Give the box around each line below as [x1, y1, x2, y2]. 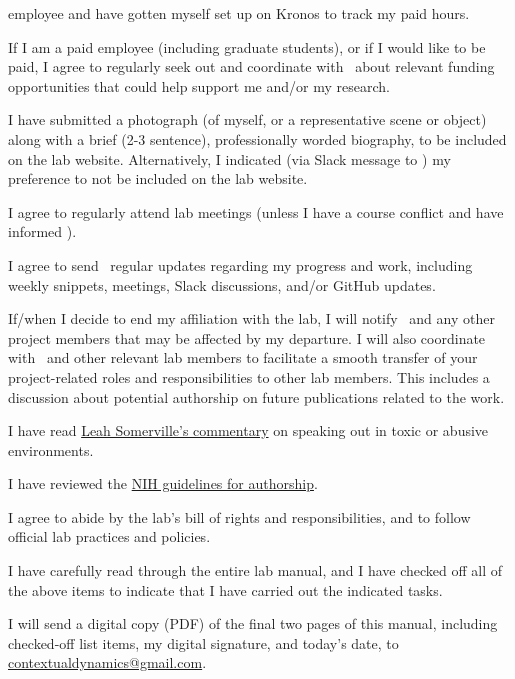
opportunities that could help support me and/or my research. [8, 75, 390, 96]
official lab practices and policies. [8, 526, 211, 547]
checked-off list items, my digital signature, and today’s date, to [8, 632, 399, 653]
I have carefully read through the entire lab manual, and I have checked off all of [8, 560, 503, 581]
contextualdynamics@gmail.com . [8, 652, 207, 673]
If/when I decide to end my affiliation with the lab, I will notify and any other [8, 308, 495, 329]
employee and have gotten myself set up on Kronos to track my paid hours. [8, 3, 470, 23]
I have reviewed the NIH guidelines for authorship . [8, 473, 318, 494]
